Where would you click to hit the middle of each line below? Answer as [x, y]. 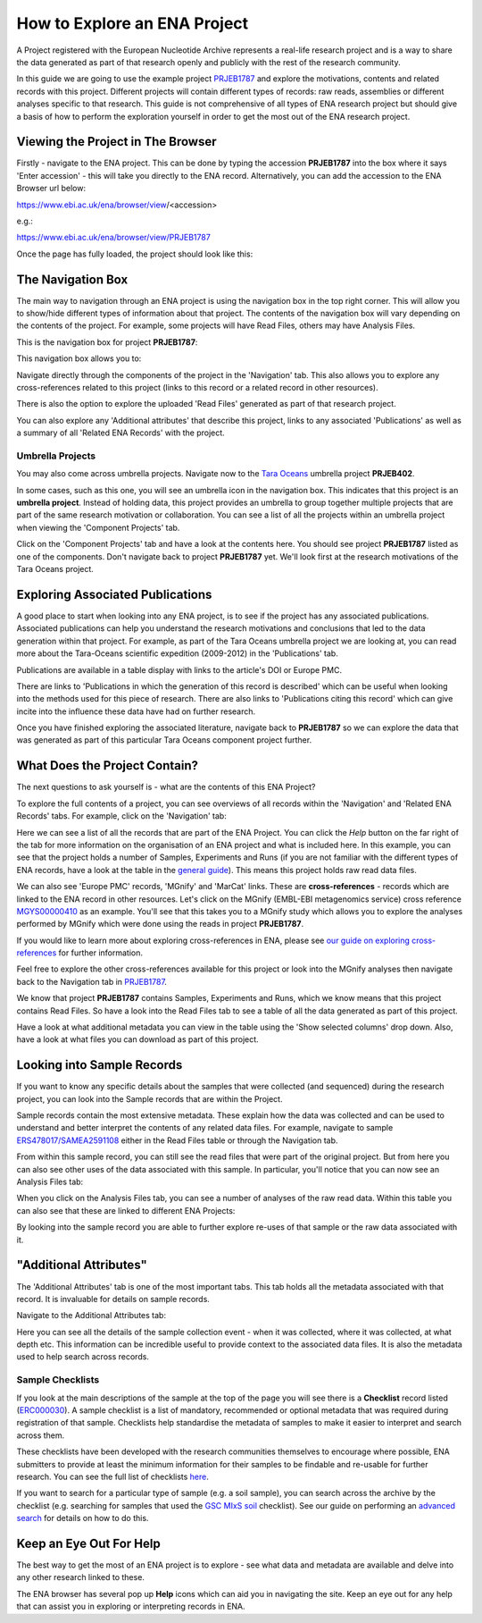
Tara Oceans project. [55, 569]
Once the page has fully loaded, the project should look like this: [135, 254]
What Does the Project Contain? [108, 765]
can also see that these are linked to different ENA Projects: [126, 1210]
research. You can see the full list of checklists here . [113, 1476]
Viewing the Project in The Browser [117, 142]
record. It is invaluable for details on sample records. [113, 1299]
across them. [41, 1435]
